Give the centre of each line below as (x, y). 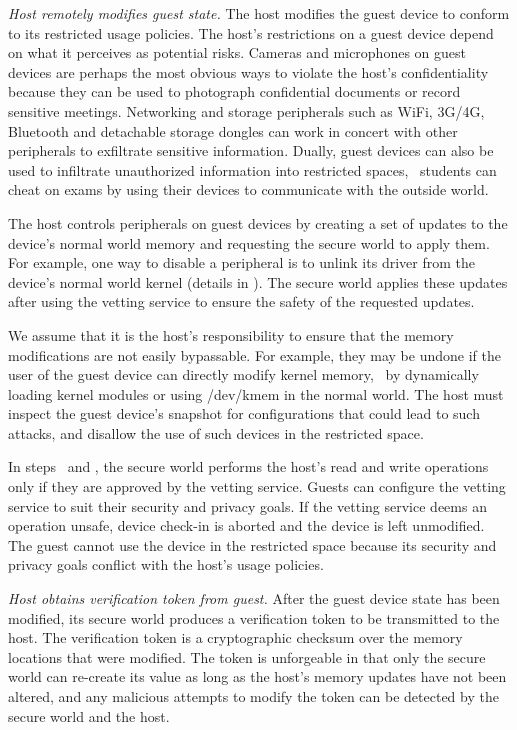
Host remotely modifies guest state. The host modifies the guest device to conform (259, 13)
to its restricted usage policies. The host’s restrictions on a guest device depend (251, 32)
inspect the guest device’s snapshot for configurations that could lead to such (244, 413)
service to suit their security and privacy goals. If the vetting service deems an (247, 505)
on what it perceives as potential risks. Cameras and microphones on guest (237, 52)
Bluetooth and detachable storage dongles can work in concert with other (233, 130)
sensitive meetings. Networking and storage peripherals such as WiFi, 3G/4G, (246, 110)
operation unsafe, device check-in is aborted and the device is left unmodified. (246, 525)
